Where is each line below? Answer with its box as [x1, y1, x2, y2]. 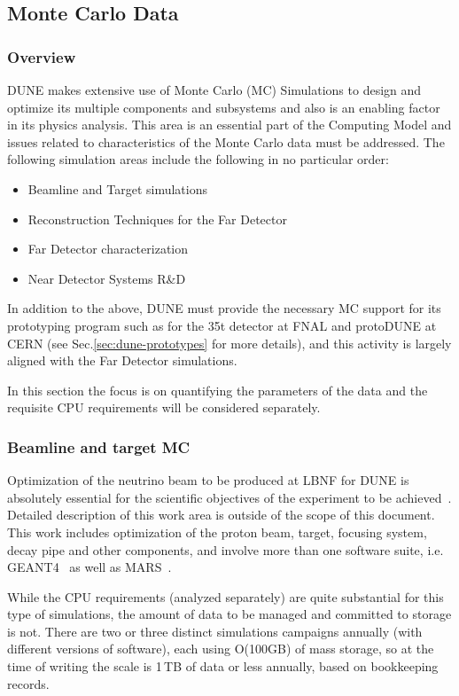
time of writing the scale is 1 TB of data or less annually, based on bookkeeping [7, 657, 439, 676]
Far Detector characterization [27, 239, 189, 258]
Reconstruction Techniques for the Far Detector [27, 209, 287, 228]
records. [7, 674, 50, 692]
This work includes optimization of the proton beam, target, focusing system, [7, 522, 427, 541]
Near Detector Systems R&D [27, 269, 186, 287]
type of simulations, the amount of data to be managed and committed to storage [7, 605, 452, 623]
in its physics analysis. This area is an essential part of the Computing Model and [7, 115, 452, 134]
